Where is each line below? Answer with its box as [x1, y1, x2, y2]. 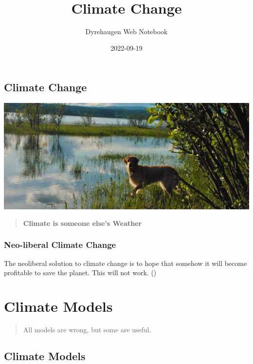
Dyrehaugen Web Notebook [85, 26, 168, 37]
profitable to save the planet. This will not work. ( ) [4, 267, 157, 278]
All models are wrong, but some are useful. [23, 324, 151, 334]
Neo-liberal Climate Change [4, 239, 116, 251]
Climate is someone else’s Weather [23, 218, 142, 228]
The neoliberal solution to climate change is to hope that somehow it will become [4, 258, 247, 268]
